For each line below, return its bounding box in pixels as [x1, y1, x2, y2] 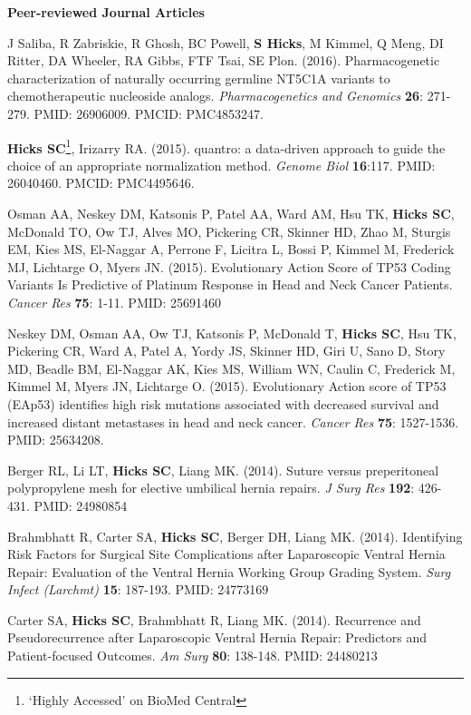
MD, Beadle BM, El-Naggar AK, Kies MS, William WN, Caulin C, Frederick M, [7, 358, 456, 377]
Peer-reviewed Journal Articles [7, 3, 205, 21]
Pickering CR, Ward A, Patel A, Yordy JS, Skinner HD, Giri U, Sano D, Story [7, 341, 446, 360]
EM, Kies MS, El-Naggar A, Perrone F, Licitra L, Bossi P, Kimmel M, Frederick [7, 240, 455, 259]
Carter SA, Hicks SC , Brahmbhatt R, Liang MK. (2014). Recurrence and [7, 610, 421, 629]
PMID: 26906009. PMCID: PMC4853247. [34, 103, 264, 122]
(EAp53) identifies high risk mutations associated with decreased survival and [7, 394, 439, 413]
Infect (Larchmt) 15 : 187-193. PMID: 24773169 [7, 580, 269, 599]
